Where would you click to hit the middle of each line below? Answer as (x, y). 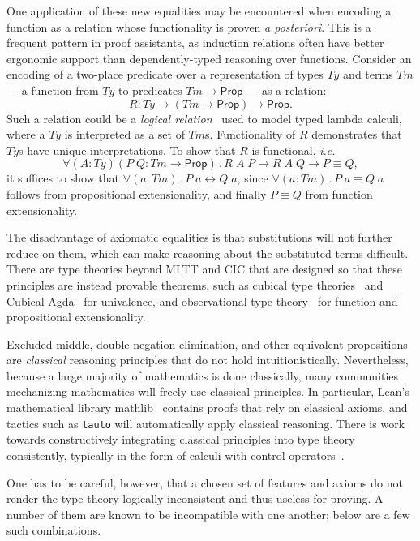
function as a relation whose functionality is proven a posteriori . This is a (189, 26)
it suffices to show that (63, 178)
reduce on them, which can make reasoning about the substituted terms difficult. (208, 253)
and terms (368, 74)
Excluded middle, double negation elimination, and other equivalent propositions (207, 343)
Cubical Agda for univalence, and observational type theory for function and (202, 301)
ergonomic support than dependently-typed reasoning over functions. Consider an (209, 58)
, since (253, 178)
